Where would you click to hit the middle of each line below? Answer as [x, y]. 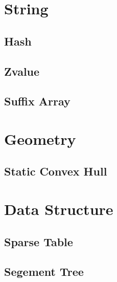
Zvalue [22, 71]
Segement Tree [44, 272]
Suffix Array [37, 101]
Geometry [40, 138]
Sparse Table [39, 241]
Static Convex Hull [56, 171]
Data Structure [59, 209]
